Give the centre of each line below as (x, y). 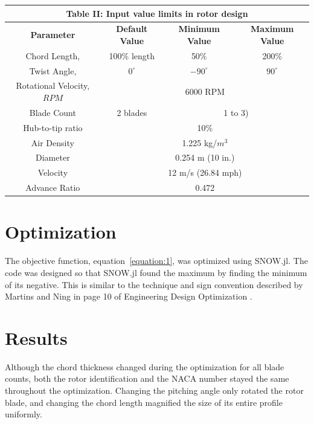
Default (132, 29)
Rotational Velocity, (53, 85)
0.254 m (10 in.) (205, 157)
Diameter (53, 157)
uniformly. (24, 414)
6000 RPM (205, 92)
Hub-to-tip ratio (53, 127)
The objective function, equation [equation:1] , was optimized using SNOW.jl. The (156, 261)
